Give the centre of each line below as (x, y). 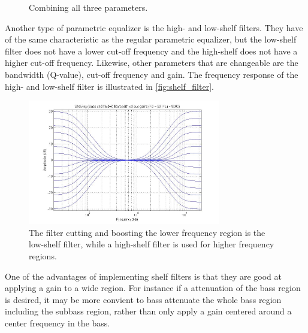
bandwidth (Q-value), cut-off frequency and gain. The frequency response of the (152, 74)
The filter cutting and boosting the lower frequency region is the (147, 232)
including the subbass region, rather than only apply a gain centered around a (148, 311)
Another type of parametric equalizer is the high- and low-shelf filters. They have (154, 27)
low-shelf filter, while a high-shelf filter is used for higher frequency (152, 244)
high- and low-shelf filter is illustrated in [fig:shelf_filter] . (109, 86)
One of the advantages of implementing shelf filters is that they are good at (143, 276)
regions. (43, 256)
